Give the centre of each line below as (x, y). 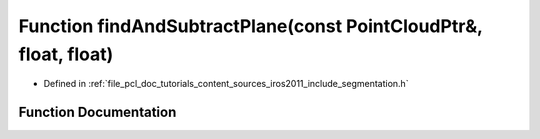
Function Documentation (97, 112)
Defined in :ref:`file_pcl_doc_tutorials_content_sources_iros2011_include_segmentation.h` (226, 84)
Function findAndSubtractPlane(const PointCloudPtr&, (250, 26)
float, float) (66, 54)
